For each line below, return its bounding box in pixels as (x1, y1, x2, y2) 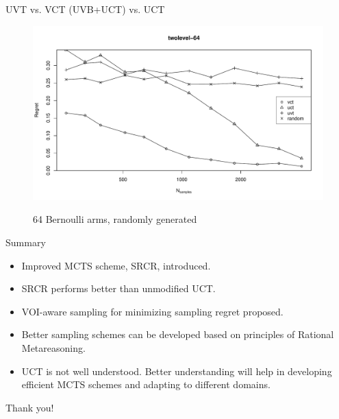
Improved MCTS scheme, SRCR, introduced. (21, 258, 211, 272)
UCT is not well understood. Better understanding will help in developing (21, 363, 332, 378)
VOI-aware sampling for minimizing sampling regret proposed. (21, 304, 284, 318)
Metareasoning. (21, 340, 86, 355)
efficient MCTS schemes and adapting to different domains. (21, 377, 271, 392)
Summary (5, 235, 46, 250)
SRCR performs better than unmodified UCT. (21, 281, 216, 296)
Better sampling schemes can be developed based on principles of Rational (21, 327, 334, 342)
